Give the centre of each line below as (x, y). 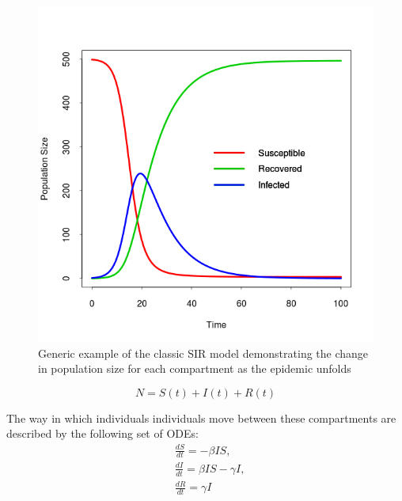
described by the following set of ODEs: (102, 433)
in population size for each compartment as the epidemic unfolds (195, 368)
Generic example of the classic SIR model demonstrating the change (203, 353)
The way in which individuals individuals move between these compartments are (201, 417)
